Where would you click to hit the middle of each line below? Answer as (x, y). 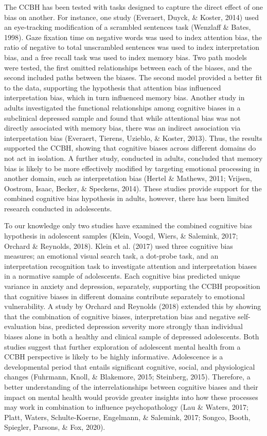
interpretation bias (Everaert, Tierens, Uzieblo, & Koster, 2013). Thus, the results (133, 138)
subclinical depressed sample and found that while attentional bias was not (122, 117)
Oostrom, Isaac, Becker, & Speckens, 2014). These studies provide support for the (133, 188)
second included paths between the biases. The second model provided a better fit (133, 77)
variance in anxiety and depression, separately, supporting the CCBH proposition (132, 286)
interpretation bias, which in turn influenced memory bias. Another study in (124, 97)
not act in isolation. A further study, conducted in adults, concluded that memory (133, 158)
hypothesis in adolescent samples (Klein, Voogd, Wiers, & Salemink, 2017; (121, 236)
